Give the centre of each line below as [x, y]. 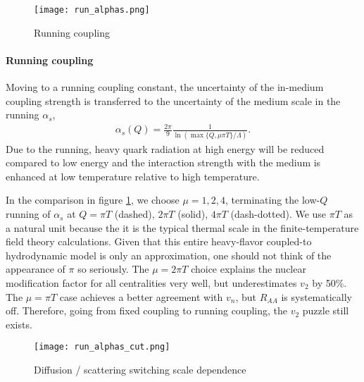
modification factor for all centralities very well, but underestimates [151, 283]
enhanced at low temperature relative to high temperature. [133, 176]
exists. [19, 324]
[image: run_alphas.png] [92, 10]
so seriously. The [113, 269]
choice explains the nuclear [249, 269]
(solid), [193, 214]
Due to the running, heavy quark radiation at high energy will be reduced [165, 148]
